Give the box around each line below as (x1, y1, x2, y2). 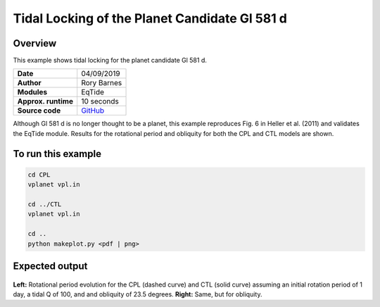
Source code (17, 106, 61, 115)
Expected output (13, 260, 88, 272)
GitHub (81, 106, 105, 115)
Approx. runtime (17, 96, 74, 106)
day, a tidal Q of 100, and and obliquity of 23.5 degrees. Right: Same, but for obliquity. (13, 289, 262, 299)
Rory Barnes (81, 78, 122, 88)
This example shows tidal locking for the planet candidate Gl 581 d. (13, 56, 207, 65)
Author (17, 78, 42, 88)
